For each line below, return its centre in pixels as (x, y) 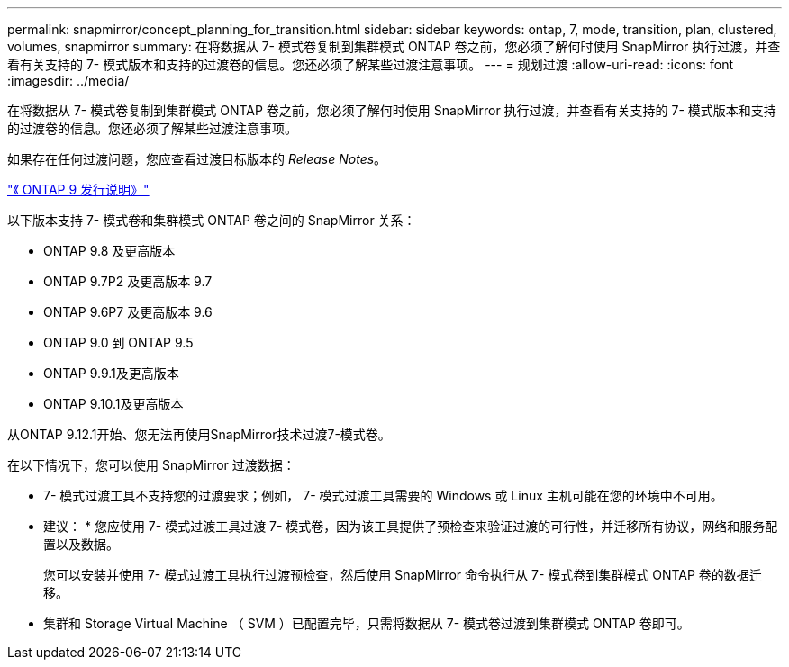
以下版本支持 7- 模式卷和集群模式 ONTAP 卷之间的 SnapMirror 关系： (212, 220)
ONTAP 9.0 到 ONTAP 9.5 (118, 343)
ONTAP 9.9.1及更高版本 (111, 373)
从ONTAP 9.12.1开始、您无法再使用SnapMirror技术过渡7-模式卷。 (199, 434)
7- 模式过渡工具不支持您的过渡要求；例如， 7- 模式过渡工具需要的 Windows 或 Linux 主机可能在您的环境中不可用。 (383, 496)
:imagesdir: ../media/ (68, 81)
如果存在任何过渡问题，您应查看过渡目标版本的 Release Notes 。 (197, 159)
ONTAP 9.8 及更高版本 (109, 251)
